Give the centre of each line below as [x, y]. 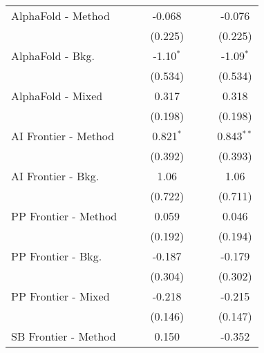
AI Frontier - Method [63, 136]
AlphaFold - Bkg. [53, 56]
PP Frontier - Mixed [60, 296]
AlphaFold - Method [60, 16]
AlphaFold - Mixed [57, 96]
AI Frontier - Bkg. [55, 176]
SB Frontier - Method [64, 336]
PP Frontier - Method [64, 216]
